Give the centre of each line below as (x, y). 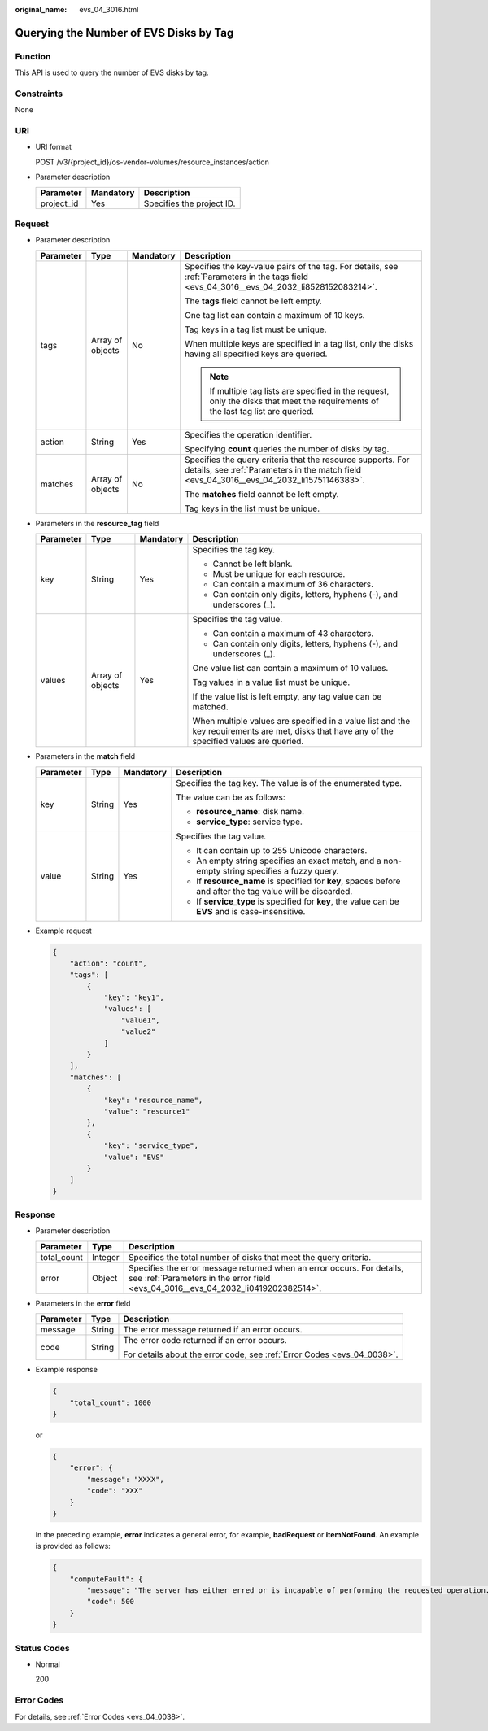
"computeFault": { (106, 1579)
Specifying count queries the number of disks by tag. (287, 449)
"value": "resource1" (147, 1111)
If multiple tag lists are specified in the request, (299, 390)
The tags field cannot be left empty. (253, 301)
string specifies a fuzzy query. (281, 870)
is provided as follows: (73, 1546)
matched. (211, 707)
